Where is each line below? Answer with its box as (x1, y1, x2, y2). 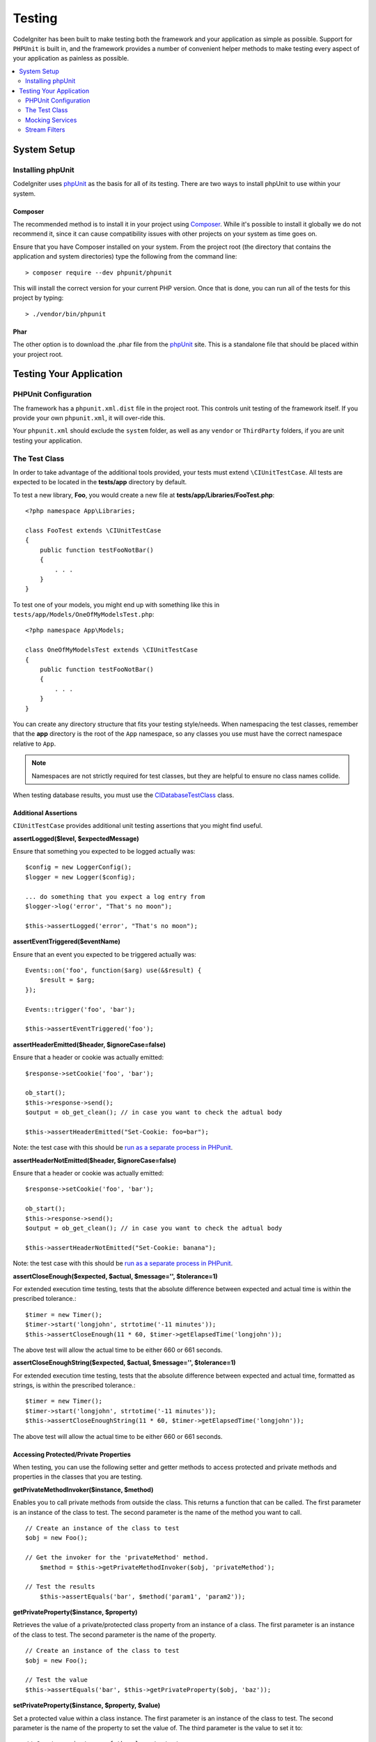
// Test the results (25, 1582, 95, 1591)
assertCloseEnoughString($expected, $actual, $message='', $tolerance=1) (13, 1359, 236, 1367)
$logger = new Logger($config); (25, 873, 136, 881)
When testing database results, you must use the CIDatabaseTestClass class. (13, 791, 235, 799)
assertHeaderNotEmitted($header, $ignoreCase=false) (13, 1156, 177, 1164)
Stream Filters (25, 125, 65, 134)
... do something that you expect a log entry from (25, 893, 205, 900)
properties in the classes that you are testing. (13, 1472, 143, 1481)
